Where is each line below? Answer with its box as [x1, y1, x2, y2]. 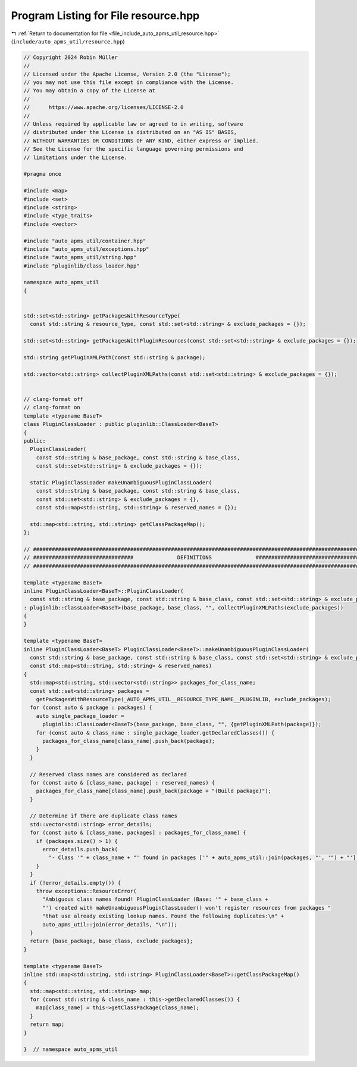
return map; [30, 1021, 65, 1028]
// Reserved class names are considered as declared [30, 771, 187, 777]
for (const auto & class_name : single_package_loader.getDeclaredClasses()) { [36, 729, 275, 736]
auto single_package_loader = [36, 713, 124, 719]
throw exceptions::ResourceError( [36, 888, 137, 894]
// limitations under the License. [23, 154, 127, 161]
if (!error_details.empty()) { [30, 879, 121, 886]
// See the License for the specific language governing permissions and [23, 146, 243, 153]
